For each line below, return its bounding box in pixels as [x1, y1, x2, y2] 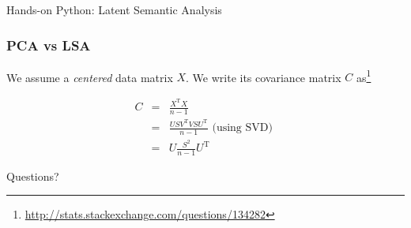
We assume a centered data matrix [6, 69, 173, 85]
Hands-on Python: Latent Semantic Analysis [6, 2, 222, 17]
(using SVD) [212, 122, 273, 134]
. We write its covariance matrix [186, 69, 341, 85]
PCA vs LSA [6, 35, 91, 54]
